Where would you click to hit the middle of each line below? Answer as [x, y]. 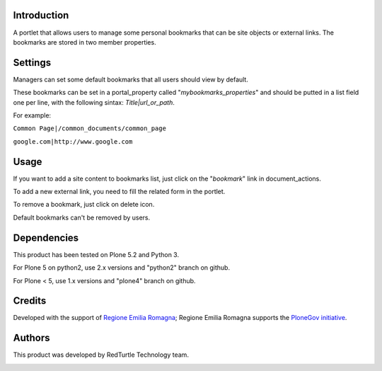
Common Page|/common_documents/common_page [89, 129]
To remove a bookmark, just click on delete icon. [84, 205]
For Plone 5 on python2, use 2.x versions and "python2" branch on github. [121, 268]
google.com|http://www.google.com [73, 141]
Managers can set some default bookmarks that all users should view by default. [131, 79]
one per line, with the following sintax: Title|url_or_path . [94, 102]
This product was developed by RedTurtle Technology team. [101, 355]
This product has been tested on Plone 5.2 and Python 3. [96, 254]
